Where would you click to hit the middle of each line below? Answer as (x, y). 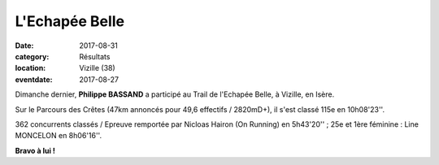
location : (30, 68)
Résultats (95, 56)
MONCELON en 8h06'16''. (58, 136)
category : (32, 56)
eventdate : (34, 79)
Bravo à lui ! (35, 150)
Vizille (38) (97, 68)
